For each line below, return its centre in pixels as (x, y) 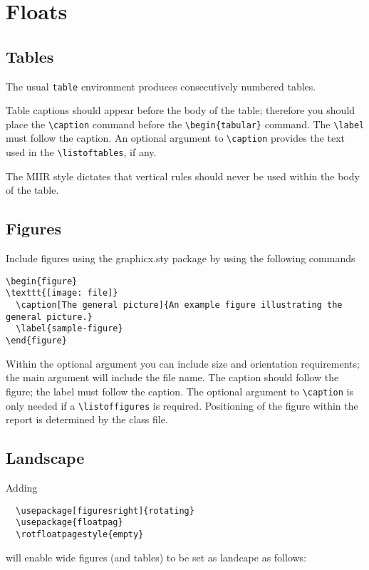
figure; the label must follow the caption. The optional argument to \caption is (180, 391)
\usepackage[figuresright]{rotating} (105, 511)
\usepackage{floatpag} (69, 523)
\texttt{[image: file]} (62, 293)
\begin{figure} (42, 281)
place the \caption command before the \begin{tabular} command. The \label (185, 124)
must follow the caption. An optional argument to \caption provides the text (175, 138)
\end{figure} (36, 341)
